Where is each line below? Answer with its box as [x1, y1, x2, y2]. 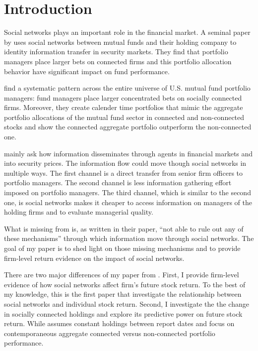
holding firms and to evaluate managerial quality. [4, 207, 153, 217]
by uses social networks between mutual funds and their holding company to [4, 36, 237, 47]
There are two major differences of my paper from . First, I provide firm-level [4, 269, 239, 280]
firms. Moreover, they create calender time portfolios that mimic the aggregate [4, 102, 243, 113]
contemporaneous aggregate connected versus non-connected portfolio [4, 328, 215, 338]
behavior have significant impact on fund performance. [4, 66, 170, 76]
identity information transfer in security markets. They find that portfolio [4, 46, 228, 57]
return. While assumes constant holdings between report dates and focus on [4, 318, 235, 329]
